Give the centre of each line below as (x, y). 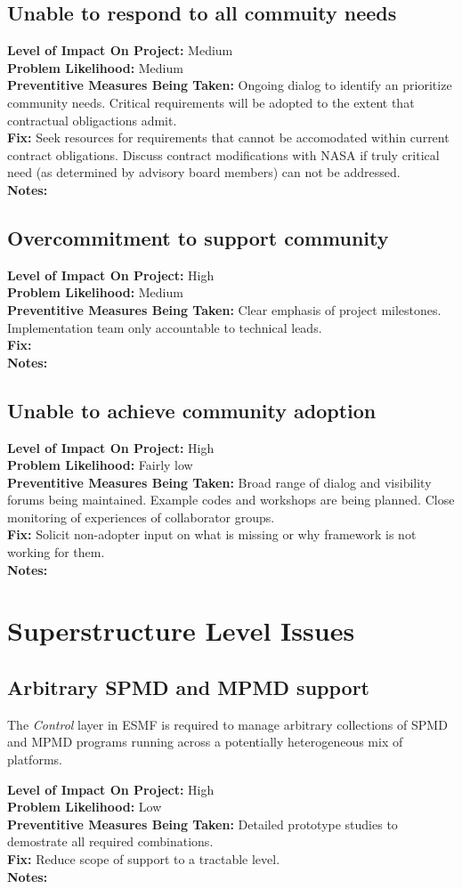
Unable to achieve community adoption (192, 410)
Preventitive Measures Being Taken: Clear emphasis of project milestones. (224, 309)
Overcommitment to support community (198, 237)
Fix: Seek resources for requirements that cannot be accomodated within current (228, 137)
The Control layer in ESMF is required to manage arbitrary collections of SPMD (227, 724)
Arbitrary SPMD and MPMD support (188, 687)
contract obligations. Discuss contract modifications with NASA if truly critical (223, 154)
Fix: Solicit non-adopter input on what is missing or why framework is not (212, 534)
